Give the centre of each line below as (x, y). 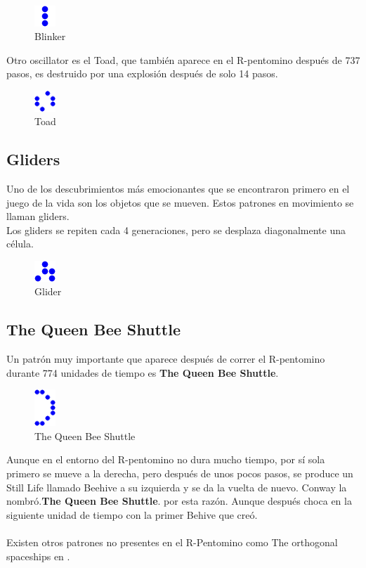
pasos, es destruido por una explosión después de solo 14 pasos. (142, 73)
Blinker (50, 36)
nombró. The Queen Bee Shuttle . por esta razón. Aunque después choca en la (179, 501)
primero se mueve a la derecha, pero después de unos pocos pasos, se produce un (180, 473)
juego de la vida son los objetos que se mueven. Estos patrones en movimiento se (180, 202)
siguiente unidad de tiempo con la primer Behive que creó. (132, 514)
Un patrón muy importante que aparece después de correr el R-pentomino (166, 359)
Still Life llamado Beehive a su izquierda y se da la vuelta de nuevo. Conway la (177, 487)
